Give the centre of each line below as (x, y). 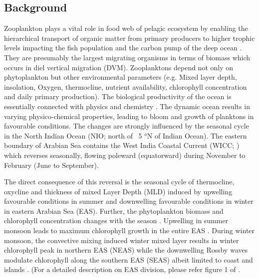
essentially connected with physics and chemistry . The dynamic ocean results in (127, 106)
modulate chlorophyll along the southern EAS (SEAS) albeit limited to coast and (129, 259)
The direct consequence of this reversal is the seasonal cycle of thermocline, (119, 182)
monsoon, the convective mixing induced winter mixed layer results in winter (122, 240)
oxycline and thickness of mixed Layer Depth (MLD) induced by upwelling (118, 191)
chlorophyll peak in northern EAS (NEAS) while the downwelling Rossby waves (126, 250)
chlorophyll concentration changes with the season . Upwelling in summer (116, 220)
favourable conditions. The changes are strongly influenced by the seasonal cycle (127, 126)
